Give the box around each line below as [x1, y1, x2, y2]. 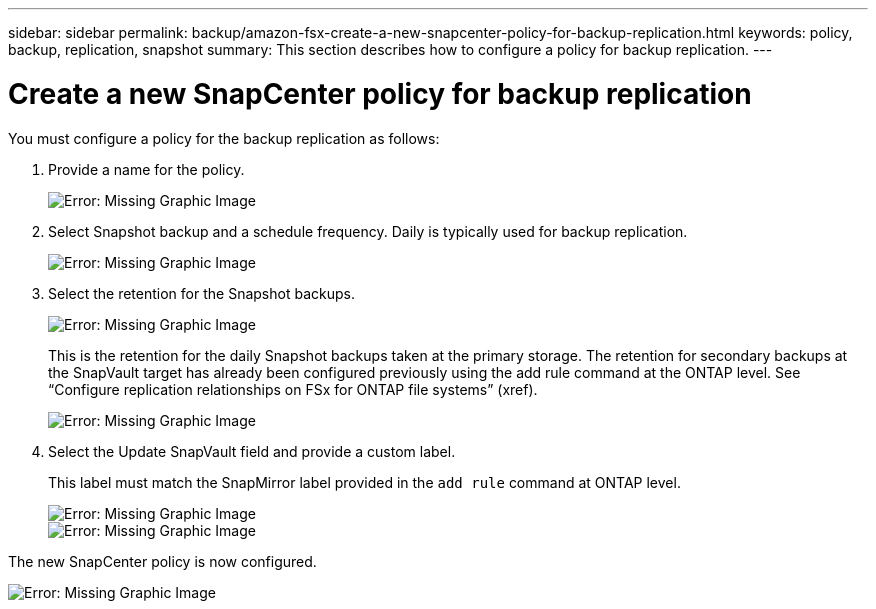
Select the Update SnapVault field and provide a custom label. [48, 442, 456, 460]
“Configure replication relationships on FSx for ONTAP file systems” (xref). [48, 380, 538, 398]
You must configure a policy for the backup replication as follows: [8, 129, 440, 147]
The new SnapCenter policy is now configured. [8, 552, 317, 570]
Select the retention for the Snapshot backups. [48, 284, 355, 302]
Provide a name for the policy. [48, 160, 245, 178]
